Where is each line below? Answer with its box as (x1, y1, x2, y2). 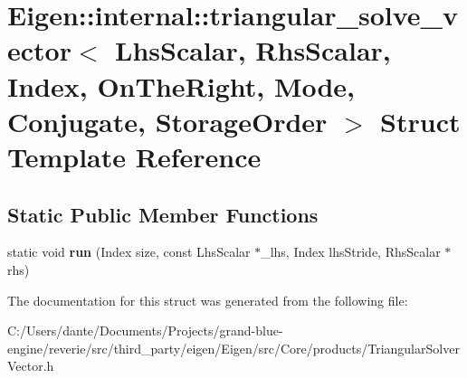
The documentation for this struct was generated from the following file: (7, 290, 408, 309)
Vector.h (7, 356, 54, 375)
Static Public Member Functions (7, 200, 319, 228)
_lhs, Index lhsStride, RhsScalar (261, 242, 441, 261)
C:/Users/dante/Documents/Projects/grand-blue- (7, 321, 283, 340)
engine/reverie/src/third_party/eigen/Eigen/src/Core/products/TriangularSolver (7, 338, 460, 357)
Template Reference (7, 137, 262, 175)
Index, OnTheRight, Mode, (7, 67, 356, 104)
